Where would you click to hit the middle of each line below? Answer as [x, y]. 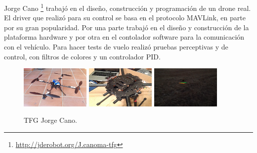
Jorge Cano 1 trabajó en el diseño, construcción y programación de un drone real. [128, 7]
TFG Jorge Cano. [50, 120]
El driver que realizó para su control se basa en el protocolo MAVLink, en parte [125, 18]
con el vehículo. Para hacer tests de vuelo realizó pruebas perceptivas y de [116, 47]
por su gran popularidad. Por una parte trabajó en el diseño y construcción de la [127, 27]
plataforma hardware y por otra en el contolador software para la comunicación [124, 37]
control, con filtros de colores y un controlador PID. [82, 56]
